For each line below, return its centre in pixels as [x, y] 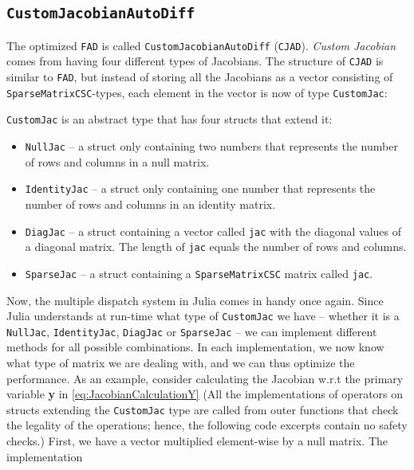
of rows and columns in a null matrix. [117, 161]
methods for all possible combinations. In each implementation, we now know [195, 347]
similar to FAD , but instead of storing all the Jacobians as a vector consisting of [200, 77]
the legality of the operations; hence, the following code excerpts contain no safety [207, 425]
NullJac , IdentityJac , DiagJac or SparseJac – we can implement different [192, 331]
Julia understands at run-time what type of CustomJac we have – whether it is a [203, 316]
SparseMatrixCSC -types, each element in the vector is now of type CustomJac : [197, 92]
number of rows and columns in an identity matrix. [150, 204]
